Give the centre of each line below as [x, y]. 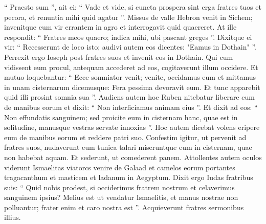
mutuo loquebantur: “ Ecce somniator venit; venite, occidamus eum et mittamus [130, 77]
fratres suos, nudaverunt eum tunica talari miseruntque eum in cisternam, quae [128, 147]
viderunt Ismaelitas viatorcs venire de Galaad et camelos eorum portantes [120, 167]
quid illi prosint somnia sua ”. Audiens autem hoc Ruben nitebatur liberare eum [129, 97]
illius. [13, 217]
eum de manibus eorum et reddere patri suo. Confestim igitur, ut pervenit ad [125, 137]
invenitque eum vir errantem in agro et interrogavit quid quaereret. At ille [120, 27]
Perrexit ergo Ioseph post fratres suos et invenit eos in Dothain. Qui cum [119, 57]
